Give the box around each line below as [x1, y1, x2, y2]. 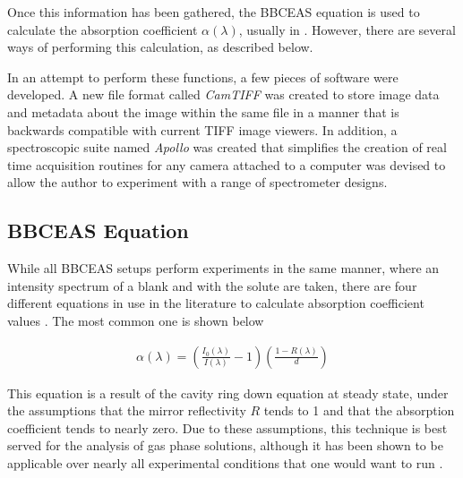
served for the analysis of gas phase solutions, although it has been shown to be [7, 436, 443, 455]
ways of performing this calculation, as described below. [7, 38, 313, 56]
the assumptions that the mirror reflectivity [7, 401, 246, 420]
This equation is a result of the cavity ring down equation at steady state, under [7, 383, 449, 402]
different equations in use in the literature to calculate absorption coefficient [7, 294, 424, 312]
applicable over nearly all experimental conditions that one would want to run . [7, 453, 443, 472]
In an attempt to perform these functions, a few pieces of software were [7, 67, 399, 86]
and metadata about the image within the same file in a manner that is [7, 102, 399, 121]
